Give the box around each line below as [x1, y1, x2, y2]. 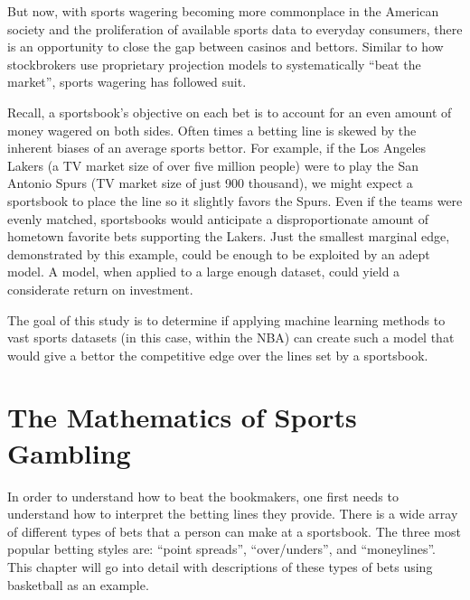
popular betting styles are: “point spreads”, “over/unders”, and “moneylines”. [7, 539, 436, 558]
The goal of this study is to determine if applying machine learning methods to [7, 310, 446, 329]
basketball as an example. [7, 575, 149, 594]
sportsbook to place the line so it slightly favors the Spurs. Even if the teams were [7, 191, 463, 210]
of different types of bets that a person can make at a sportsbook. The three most [7, 521, 461, 540]
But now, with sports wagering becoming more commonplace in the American [7, 2, 439, 20]
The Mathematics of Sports [7, 398, 357, 436]
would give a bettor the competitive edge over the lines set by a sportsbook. [7, 345, 428, 364]
